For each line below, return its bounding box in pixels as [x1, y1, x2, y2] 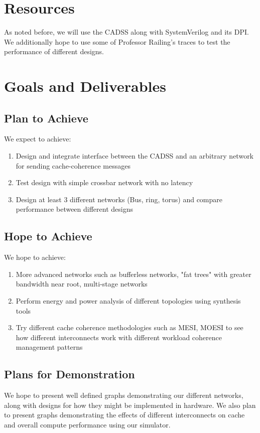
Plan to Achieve [4, 110, 88, 125]
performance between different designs [16, 204, 133, 214]
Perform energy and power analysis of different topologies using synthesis [16, 296, 241, 306]
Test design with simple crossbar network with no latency [16, 177, 193, 188]
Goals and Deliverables [4, 76, 166, 96]
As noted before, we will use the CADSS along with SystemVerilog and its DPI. [4, 27, 249, 37]
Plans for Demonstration [4, 366, 135, 382]
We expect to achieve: [4, 133, 71, 144]
